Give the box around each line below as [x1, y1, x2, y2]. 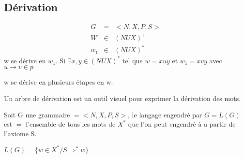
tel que [122, 55, 143, 65]
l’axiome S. [4, 128, 37, 138]
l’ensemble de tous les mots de [26, 119, 116, 129]
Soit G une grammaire [4, 109, 70, 119]
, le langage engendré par [128, 109, 202, 119]
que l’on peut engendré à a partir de [128, 119, 236, 129]
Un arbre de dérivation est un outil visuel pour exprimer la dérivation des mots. [4, 93, 241, 103]
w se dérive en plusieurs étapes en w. [4, 77, 113, 87]
